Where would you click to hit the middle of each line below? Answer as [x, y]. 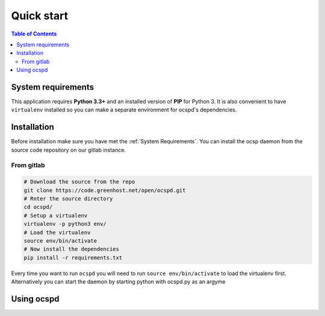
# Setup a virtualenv [56, 215]
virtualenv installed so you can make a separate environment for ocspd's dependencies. [124, 110]
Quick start [40, 16]
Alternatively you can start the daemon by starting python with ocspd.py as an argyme [118, 282]
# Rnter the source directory [68, 199]
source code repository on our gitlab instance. [69, 150]
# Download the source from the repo [79, 182]
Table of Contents [34, 34]
